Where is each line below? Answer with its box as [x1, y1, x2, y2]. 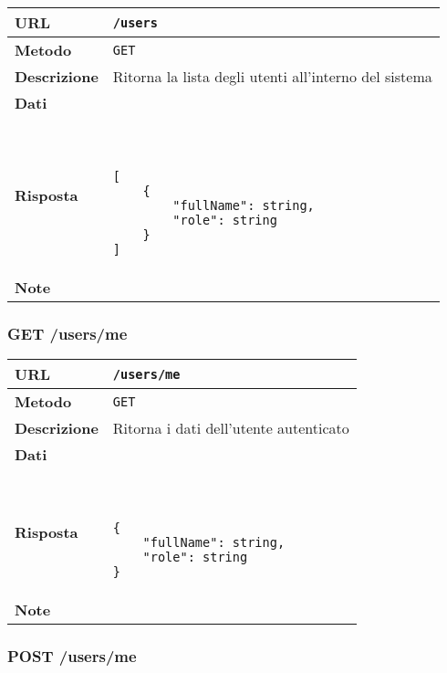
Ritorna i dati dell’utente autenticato [112, 417, 349, 439]
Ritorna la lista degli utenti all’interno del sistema [112, 66, 432, 87]
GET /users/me [7, 321, 128, 344]
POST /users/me [7, 645, 137, 668]
